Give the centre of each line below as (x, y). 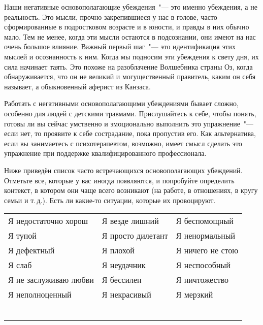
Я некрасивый (126, 295)
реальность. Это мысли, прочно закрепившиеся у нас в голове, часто (111, 17)
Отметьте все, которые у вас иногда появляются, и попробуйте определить (119, 180)
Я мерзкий (194, 295)
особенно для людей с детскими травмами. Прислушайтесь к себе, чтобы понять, (130, 113)
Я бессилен (122, 280)
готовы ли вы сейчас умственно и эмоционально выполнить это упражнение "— (129, 123)
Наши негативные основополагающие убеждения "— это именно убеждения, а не (131, 7)
